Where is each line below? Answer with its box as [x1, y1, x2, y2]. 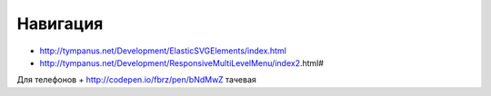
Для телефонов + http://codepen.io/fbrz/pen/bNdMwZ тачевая [16, 74, 256, 85]
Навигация [16, 14, 104, 34]
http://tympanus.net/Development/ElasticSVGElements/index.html [39, 45, 286, 56]
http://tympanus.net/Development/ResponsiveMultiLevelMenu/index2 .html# [39, 57, 325, 68]
